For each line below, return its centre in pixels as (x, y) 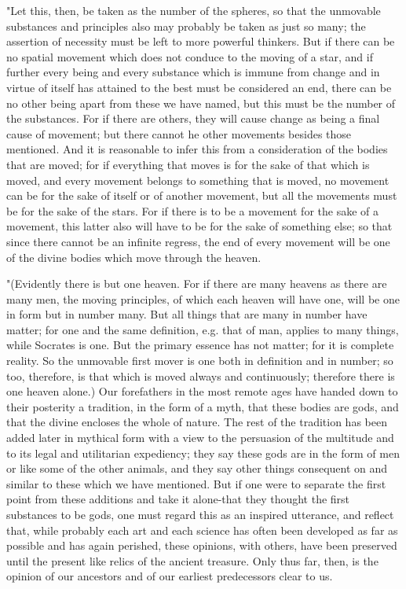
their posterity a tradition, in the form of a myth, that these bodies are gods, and (203, 406)
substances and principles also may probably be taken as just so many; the (186, 26)
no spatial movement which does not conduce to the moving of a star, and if (190, 56)
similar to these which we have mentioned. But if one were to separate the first (196, 483)
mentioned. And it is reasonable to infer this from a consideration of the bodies (197, 149)
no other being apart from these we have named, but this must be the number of (201, 103)
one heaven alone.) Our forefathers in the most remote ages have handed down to (202, 391)
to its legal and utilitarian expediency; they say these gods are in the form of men (203, 453)
